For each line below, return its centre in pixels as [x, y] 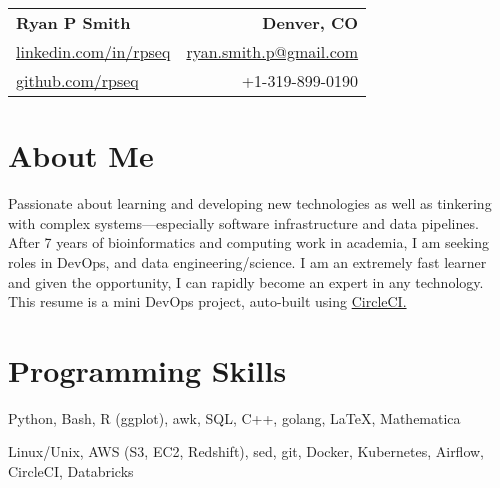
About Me [81, 155]
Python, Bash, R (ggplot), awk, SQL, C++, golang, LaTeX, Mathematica [234, 417]
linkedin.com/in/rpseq [93, 51]
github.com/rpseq [77, 80]
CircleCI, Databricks [71, 471]
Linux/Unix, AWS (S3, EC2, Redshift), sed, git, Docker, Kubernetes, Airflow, [246, 451]
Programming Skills [147, 369]
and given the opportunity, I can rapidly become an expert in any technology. [246, 281]
